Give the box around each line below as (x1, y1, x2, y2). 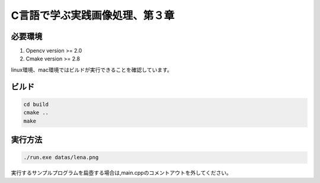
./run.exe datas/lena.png (23, 154, 99, 161)
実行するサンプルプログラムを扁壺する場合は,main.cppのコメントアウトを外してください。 (11, 169, 232, 176)
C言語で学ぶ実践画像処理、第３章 (11, 9, 175, 22)
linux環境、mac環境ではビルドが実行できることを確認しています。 (11, 66, 172, 73)
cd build (23, 101, 49, 108)
